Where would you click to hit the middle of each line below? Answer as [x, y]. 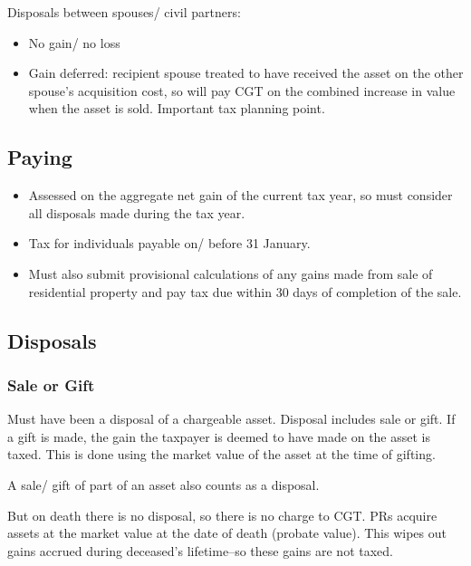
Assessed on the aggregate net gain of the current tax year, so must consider [240, 195]
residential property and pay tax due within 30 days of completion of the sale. [245, 291]
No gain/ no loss [74, 42]
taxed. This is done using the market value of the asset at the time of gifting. [221, 454]
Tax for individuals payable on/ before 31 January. [169, 243]
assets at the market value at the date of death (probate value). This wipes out [227, 533]
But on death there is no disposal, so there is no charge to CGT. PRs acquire [222, 515]
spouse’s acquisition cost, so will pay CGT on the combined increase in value [242, 90]
